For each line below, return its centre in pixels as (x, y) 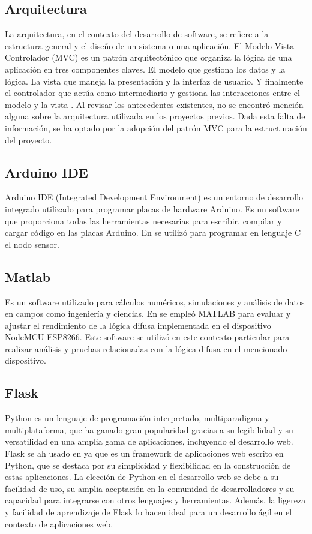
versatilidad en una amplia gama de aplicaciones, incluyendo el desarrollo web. (149, 441)
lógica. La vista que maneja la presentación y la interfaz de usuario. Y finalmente (154, 81)
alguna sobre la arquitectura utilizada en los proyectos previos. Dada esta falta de (155, 116)
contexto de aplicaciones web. (59, 523)
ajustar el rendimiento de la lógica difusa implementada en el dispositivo (138, 325)
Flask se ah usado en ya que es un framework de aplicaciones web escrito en (144, 453)
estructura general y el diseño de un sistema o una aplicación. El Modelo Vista (150, 45)
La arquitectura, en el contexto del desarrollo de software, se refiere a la (137, 34)
